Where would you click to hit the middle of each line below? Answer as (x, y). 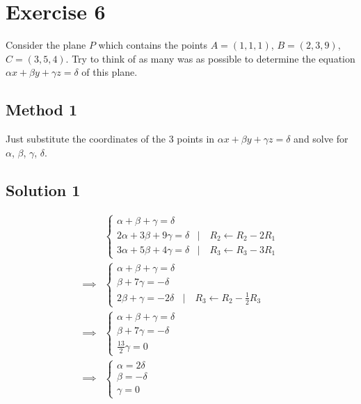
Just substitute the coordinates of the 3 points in (110, 139)
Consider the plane (46, 45)
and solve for (321, 139)
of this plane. (110, 72)
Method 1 (42, 110)
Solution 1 (43, 189)
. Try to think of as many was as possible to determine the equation (210, 58)
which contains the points (153, 45)
